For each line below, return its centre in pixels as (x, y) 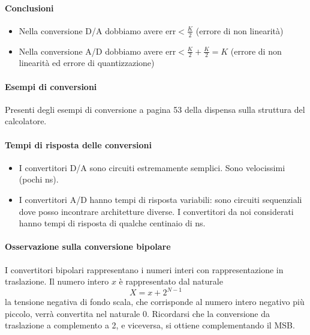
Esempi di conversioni (51, 86)
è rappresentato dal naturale (171, 281)
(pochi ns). (39, 179)
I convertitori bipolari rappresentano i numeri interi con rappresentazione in (144, 269)
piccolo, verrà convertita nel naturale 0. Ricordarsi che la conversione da (137, 313)
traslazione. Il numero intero (57, 281)
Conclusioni (29, 8)
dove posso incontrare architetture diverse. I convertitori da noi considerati (156, 211)
